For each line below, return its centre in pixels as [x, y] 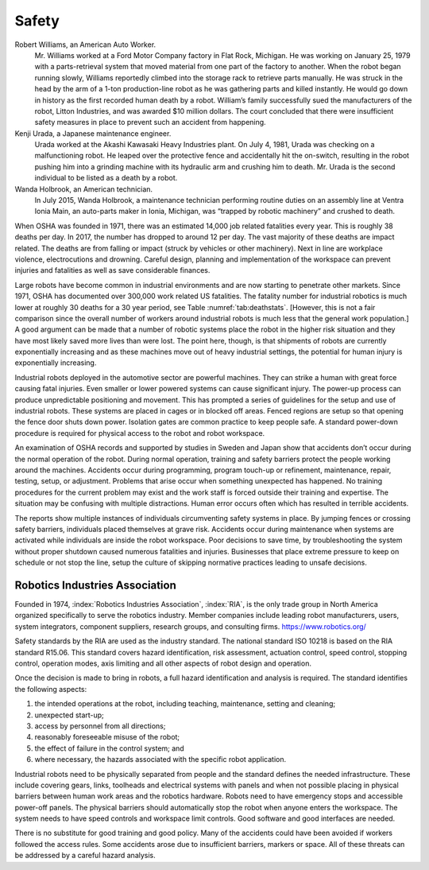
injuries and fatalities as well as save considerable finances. [112, 270]
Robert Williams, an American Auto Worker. [85, 45]
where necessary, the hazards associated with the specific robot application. [160, 759]
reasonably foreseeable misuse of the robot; [107, 737]
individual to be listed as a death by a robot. [106, 178]
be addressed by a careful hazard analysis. [85, 856]
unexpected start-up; [70, 715]
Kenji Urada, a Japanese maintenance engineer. [93, 133]
